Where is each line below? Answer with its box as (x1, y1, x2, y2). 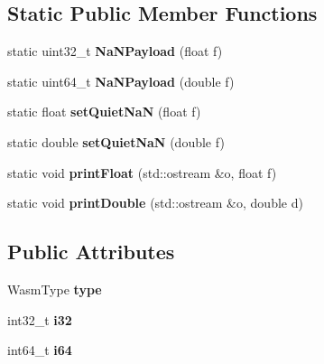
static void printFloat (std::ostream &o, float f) (7, 163, 277, 182)
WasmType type (7, 279, 102, 298)
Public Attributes (7, 238, 175, 266)
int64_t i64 (7, 341, 72, 359)
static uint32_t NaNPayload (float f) (7, 42, 223, 61)
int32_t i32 (7, 310, 72, 329)
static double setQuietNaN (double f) (7, 132, 225, 151)
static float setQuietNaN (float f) (7, 102, 201, 121)
